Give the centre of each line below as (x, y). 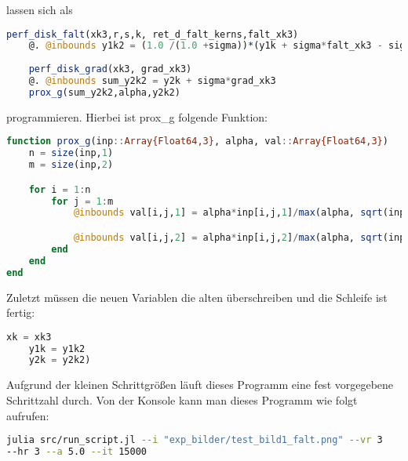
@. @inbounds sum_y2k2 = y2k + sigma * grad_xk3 (152, 81)
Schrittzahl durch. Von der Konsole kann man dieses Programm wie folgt (182, 399)
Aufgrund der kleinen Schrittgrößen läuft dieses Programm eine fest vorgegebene (200, 385)
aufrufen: (28, 415)
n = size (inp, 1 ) (71, 153)
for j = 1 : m (82, 201)
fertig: (21, 312)
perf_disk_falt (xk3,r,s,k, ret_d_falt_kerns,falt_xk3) (153, 34)
